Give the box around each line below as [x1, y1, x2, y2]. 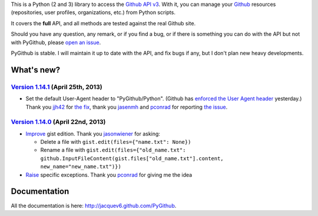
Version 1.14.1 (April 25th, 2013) [11, 83, 102, 91]
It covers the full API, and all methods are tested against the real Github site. [11, 19, 196, 26]
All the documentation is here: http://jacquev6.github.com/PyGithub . [11, 202, 177, 209]
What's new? [11, 65, 61, 75]
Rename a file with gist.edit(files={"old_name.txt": [40, 147, 186, 154]
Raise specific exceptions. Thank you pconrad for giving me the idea [25, 171, 193, 178]
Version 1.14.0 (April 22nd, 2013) [11, 118, 106, 126]
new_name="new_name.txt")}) [40, 163, 122, 170]
